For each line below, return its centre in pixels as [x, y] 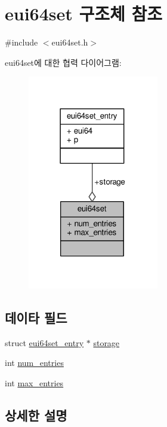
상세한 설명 [36, 415]
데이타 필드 [36, 317]
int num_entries [34, 363]
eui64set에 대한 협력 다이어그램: [63, 62]
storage [106, 342]
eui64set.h [70, 42]
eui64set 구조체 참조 [84, 13]
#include [21, 42]
